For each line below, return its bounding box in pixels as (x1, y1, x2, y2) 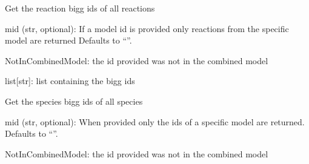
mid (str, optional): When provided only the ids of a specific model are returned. (5, 115, 305, 128)
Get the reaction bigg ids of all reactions (5, 2, 155, 14)
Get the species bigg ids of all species (5, 94, 143, 107)
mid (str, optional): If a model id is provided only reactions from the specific (5, 22, 289, 34)
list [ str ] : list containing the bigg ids (5, 74, 135, 87)
